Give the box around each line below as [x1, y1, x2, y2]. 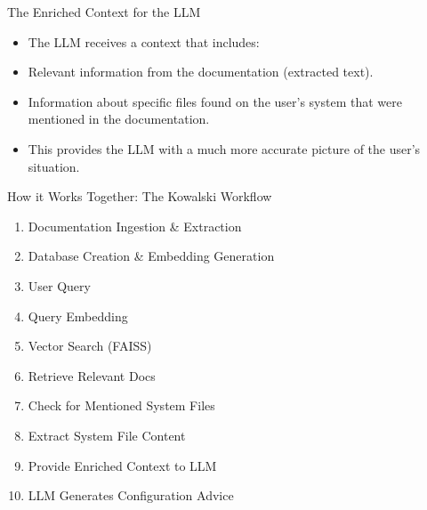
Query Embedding [28, 306, 128, 325]
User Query [28, 276, 91, 295]
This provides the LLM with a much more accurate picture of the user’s [28, 139, 421, 158]
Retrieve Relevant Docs [28, 366, 156, 385]
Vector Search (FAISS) [28, 336, 152, 355]
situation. [28, 157, 80, 175]
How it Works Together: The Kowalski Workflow [7, 187, 272, 206]
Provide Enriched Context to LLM [28, 456, 217, 474]
